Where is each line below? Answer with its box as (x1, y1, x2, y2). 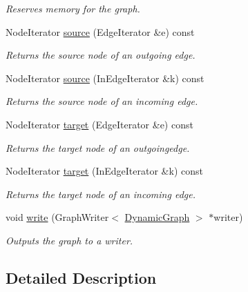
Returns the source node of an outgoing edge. (6, 48, 195, 62)
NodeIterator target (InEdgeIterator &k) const (6, 164, 203, 178)
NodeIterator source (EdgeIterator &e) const (6, 24, 195, 39)
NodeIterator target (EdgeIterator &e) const (6, 117, 193, 131)
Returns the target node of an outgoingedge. (6, 140, 190, 155)
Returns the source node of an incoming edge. (6, 94, 198, 108)
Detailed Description (6, 266, 157, 288)
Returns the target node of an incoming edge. (6, 186, 195, 201)
